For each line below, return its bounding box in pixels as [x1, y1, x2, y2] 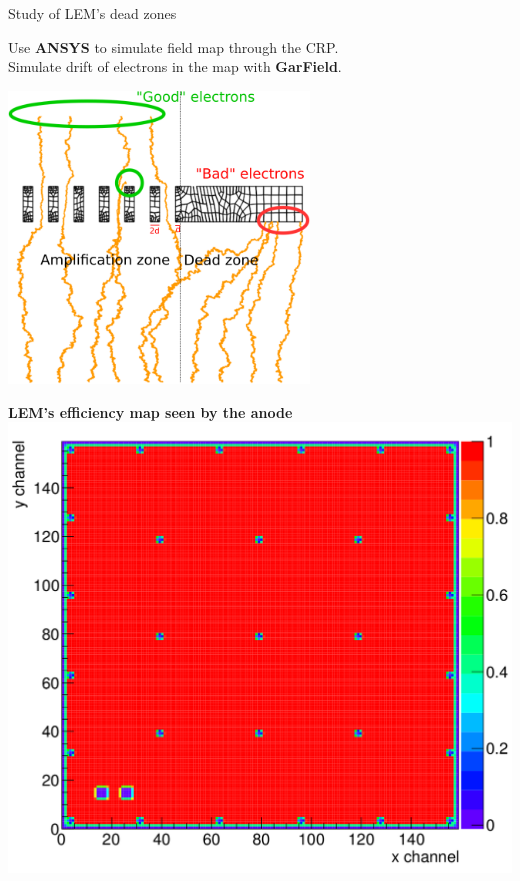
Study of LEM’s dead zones [8, 3, 177, 23]
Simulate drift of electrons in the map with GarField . [8, 56, 342, 77]
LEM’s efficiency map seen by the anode [8, 401, 293, 422]
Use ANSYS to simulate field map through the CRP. [8, 36, 339, 57]
